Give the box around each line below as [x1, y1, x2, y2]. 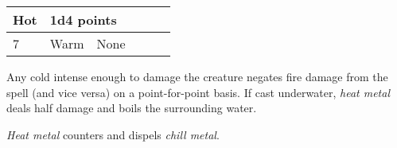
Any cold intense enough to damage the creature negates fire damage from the [6, 68, 388, 84]
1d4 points [49, 10, 117, 29]
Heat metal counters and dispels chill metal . [6, 126, 220, 142]
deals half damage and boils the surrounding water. [6, 99, 257, 116]
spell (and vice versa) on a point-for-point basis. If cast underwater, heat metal [6, 84, 390, 100]
